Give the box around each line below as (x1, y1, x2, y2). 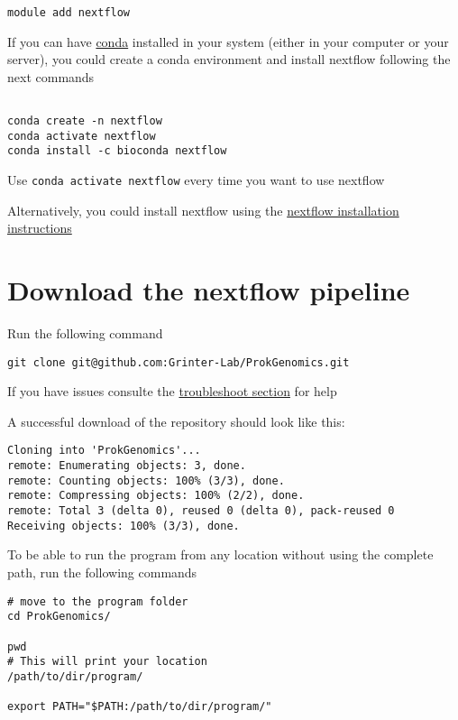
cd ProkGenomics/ (7, 610, 111, 623)
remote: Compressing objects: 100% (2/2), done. (7, 489, 305, 503)
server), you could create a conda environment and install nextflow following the (7, 50, 451, 69)
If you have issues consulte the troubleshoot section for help (7, 382, 337, 401)
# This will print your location (7, 655, 207, 669)
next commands (7, 67, 95, 86)
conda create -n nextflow (7, 115, 162, 128)
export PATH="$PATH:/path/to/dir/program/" (7, 700, 272, 714)
